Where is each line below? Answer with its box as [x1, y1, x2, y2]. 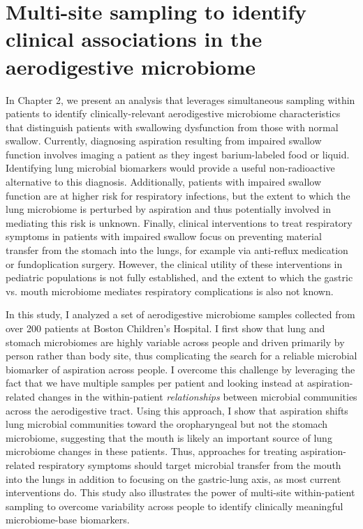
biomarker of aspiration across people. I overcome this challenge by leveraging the [6, 362, 355, 376]
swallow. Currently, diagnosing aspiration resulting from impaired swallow [6, 133, 322, 148]
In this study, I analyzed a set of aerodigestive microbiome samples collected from [6, 307, 355, 322]
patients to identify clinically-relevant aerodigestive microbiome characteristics [6, 106, 341, 121]
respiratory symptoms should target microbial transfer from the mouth [38, 457, 341, 472]
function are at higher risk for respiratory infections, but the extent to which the [6, 188, 350, 202]
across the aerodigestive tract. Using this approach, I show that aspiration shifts [6, 403, 348, 417]
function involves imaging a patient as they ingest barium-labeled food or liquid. [6, 147, 350, 161]
